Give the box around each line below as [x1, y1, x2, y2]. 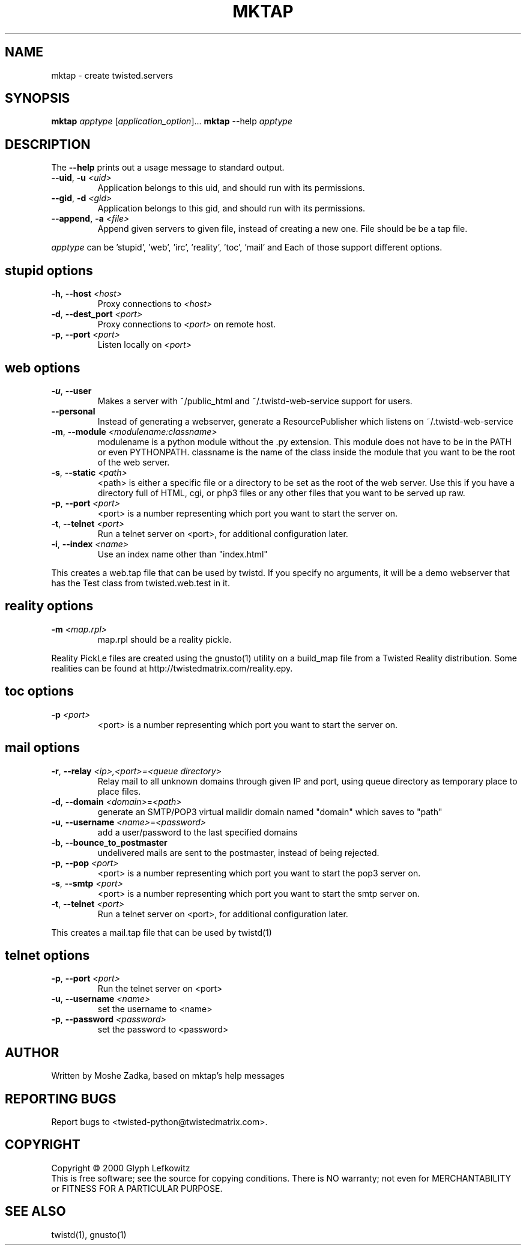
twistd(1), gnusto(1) [51, 1229, 127, 1240]
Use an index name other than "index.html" [97, 548, 268, 559]
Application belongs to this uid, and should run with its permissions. [97, 183, 365, 193]
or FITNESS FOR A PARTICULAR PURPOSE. [51, 1183, 223, 1194]
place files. [97, 786, 141, 796]
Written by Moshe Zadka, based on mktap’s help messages [51, 1070, 285, 1081]
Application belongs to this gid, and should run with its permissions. [97, 203, 366, 214]
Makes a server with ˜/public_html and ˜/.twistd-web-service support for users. [97, 395, 413, 406]
